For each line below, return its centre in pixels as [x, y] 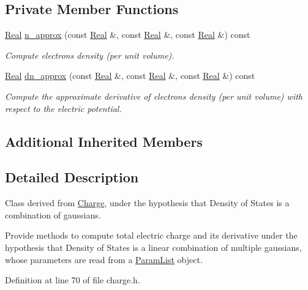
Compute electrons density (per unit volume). [90, 55]
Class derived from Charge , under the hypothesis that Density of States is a [147, 203]
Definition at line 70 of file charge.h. [73, 280]
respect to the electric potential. [63, 108]
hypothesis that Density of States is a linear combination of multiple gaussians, [153, 247]
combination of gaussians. [53, 214]
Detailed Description [72, 177]
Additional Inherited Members [104, 141]
